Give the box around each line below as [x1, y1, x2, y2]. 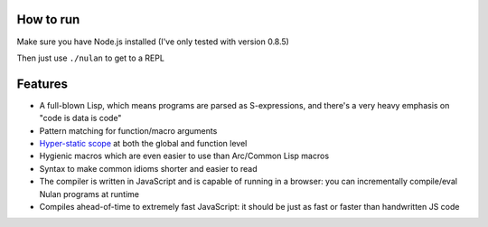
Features [16, 76, 68, 91]
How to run [16, 12, 80, 27]
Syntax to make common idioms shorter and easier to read [39, 163, 258, 174]
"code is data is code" [39, 113, 122, 124]
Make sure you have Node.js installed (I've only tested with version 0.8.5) [16, 36, 289, 47]
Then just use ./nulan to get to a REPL [16, 52, 164, 63]
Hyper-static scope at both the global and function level [39, 137, 248, 148]
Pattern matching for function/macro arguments [39, 125, 218, 136]
